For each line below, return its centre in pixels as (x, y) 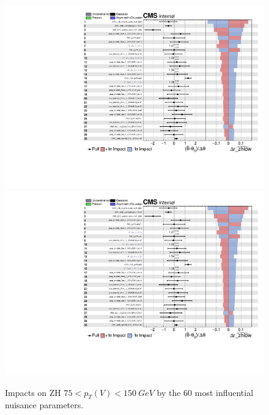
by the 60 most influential (205, 392)
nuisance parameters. (44, 405)
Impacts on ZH (33, 392)
